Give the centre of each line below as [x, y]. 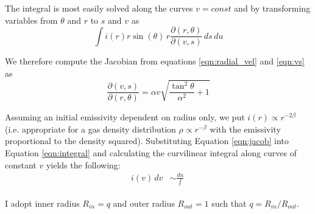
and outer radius [144, 203]
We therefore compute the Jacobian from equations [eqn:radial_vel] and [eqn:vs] [155, 61]
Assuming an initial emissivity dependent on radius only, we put [125, 117]
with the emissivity [245, 129]
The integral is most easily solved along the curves [99, 8]
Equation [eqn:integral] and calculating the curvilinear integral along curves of [151, 152]
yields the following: [83, 164]
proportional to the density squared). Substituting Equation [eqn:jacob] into [147, 141]
